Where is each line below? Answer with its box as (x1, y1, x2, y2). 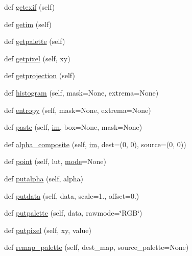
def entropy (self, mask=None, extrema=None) (4, 104, 151, 115)
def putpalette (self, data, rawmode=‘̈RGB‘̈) (4, 207, 142, 218)
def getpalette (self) (4, 36, 65, 46)
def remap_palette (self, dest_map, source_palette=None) (4, 242, 189, 252)
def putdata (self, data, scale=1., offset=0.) (4, 190, 139, 201)
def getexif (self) (4, 2, 55, 12)
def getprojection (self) (4, 70, 75, 81)
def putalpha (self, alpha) (4, 173, 83, 183)
